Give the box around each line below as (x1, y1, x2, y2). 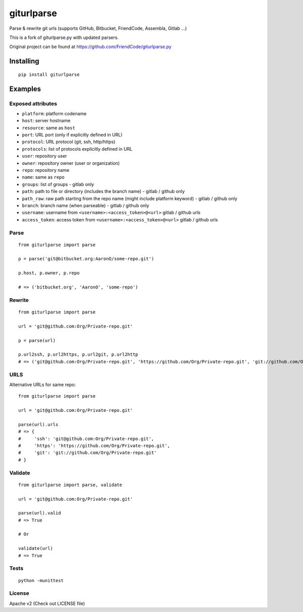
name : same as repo (22, 174, 65, 180)
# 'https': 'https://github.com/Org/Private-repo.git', (18, 443, 170, 448)
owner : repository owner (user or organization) (22, 160, 120, 166)
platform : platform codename (22, 110, 87, 116)
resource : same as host (22, 124, 75, 131)
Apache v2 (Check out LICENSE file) (9, 600, 85, 606)
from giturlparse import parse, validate (18, 482, 122, 488)
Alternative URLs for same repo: (9, 382, 76, 388)
